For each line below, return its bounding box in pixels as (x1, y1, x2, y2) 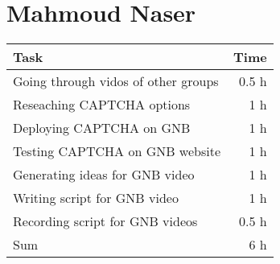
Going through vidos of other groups (13, 72, 219, 91)
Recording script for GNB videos (13, 212, 198, 231)
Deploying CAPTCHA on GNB (13, 118, 191, 138)
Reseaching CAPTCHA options (13, 95, 191, 114)
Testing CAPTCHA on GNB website (13, 142, 221, 161)
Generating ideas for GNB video (13, 165, 195, 184)
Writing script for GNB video (13, 188, 179, 208)
